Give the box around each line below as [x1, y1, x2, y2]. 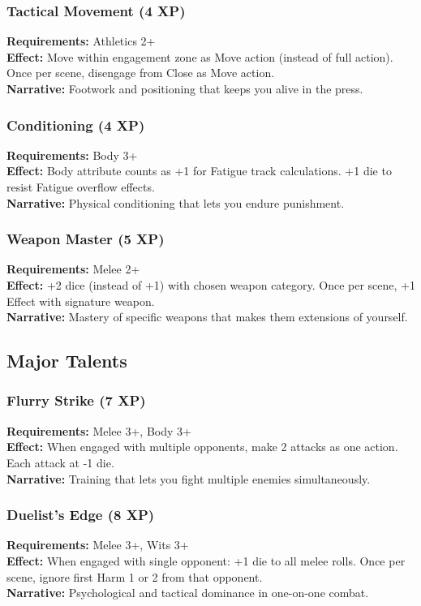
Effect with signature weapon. [6, 292, 155, 309]
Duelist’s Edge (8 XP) [6, 505, 155, 525]
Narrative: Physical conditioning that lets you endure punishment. [6, 194, 345, 211]
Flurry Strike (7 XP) [6, 390, 146, 410]
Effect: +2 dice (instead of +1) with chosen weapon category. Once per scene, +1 [6, 277, 415, 293]
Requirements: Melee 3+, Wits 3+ [6, 536, 189, 553]
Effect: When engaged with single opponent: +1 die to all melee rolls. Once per [6, 552, 406, 569]
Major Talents [6, 348, 127, 373]
